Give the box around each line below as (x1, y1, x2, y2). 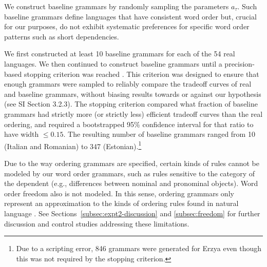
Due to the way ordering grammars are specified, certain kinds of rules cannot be (4, 157, 259, 168)
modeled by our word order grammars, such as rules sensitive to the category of (4, 168, 255, 178)
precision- (224, 58, 255, 69)
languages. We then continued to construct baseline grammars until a (4, 58, 222, 69)
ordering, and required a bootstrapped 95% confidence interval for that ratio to (4, 118, 254, 129)
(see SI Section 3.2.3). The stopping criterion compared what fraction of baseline (4, 98, 258, 109)
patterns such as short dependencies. (4, 31, 119, 42)
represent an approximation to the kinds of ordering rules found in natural (4, 198, 239, 209)
